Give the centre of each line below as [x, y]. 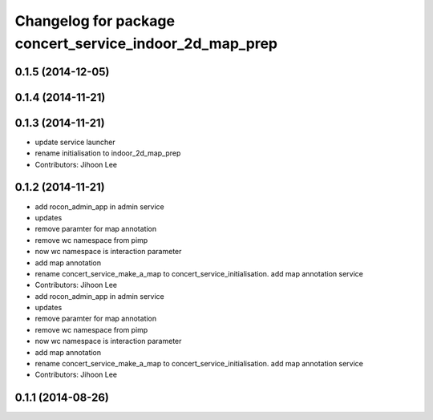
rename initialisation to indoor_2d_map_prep [108, 153]
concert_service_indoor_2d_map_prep [146, 43]
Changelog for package [95, 21]
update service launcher [75, 142]
